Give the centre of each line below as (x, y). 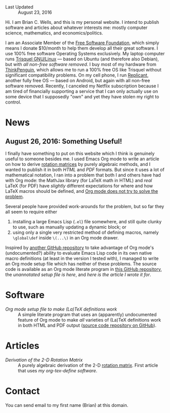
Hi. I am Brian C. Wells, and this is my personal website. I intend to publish (82, 22)
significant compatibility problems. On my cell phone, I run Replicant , (77, 75)
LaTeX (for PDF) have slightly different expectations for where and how (79, 186)
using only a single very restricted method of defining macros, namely (86, 232)
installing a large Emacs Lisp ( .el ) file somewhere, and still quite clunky (87, 221)
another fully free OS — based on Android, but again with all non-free (78, 80)
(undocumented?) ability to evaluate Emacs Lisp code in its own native (79, 253)
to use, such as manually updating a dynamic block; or (69, 227)
